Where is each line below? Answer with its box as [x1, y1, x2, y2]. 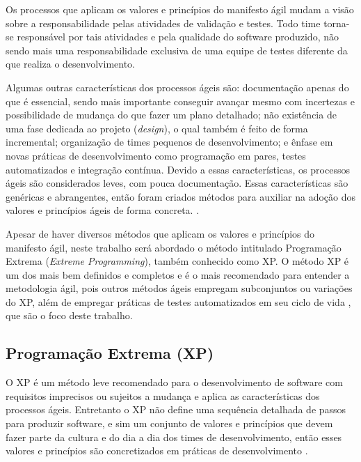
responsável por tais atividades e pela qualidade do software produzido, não [17, 29, 339, 44]
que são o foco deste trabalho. [6, 308, 133, 323]
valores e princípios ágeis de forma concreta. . [6, 203, 200, 217]
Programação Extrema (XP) [6, 342, 214, 364]
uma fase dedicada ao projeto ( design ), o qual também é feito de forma [6, 121, 308, 135]
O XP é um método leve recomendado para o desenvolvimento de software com [6, 375, 343, 390]
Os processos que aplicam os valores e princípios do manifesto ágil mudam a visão [6, 2, 354, 16]
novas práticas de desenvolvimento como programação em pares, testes [6, 148, 306, 162]
